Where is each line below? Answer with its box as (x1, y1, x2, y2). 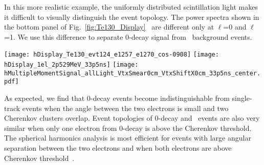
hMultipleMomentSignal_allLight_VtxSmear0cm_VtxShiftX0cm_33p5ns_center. (4, 69, 261, 77)
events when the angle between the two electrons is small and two (22, 102, 229, 113)
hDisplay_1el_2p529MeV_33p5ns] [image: (4, 61, 139, 69)
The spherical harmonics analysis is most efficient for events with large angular (4, 132, 251, 143)
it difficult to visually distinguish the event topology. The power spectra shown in (4, 11, 259, 22)
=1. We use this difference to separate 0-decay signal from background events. (4, 31, 252, 42)
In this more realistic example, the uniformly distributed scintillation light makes (4, 2, 258, 12)
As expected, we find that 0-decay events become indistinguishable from (4, 93, 230, 103)
